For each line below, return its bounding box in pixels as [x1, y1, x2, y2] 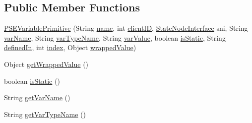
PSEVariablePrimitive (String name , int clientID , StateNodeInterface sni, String [4, 23, 248, 33]
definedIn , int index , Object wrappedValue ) [4, 42, 136, 53]
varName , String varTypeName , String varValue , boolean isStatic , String [4, 32, 226, 43]
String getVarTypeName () [4, 109, 86, 119]
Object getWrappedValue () [4, 59, 89, 69]
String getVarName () [4, 92, 70, 103]
